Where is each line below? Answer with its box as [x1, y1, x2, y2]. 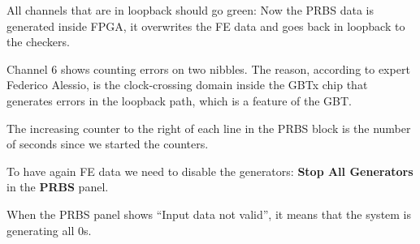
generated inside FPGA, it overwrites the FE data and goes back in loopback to [6, 17, 405, 34]
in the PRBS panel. [6, 178, 109, 195]
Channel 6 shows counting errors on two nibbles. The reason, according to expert [6, 60, 410, 77]
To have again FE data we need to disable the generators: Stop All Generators [6, 162, 414, 179]
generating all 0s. [6, 221, 92, 238]
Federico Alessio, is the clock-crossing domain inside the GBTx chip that [6, 76, 368, 93]
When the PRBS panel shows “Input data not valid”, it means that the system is [6, 205, 412, 222]
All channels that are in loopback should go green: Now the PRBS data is [6, 2, 375, 18]
